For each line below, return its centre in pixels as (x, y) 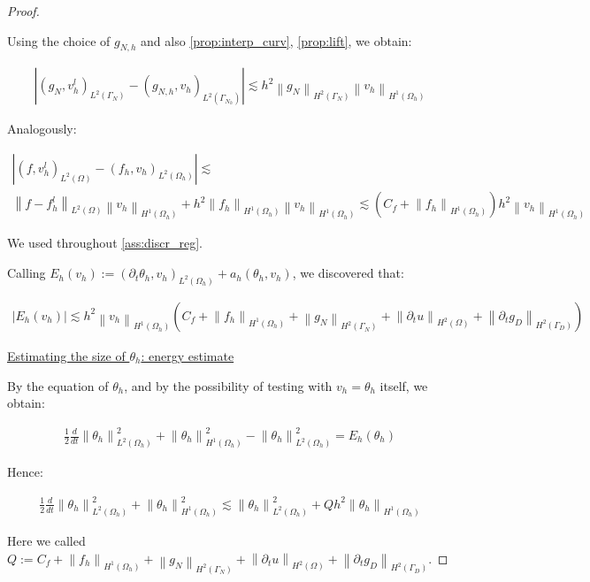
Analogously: (42, 129)
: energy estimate (188, 355)
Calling (27, 273)
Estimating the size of (66, 355)
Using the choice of (59, 40)
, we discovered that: (348, 273)
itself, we (404, 385)
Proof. (23, 11)
